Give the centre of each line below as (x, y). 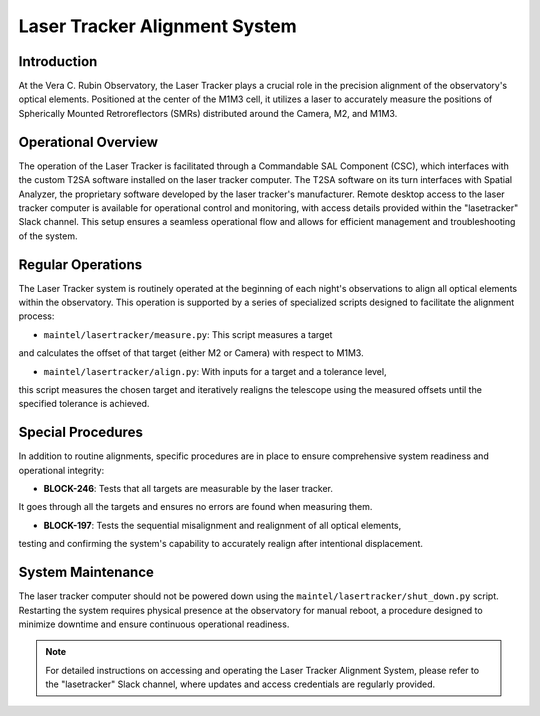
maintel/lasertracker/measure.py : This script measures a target (188, 334)
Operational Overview (88, 141)
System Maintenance (86, 572)
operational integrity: (61, 470)
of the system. (48, 236)
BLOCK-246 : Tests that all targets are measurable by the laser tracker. (188, 489)
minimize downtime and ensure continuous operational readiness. (154, 624)
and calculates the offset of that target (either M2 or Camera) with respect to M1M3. (191, 353)
